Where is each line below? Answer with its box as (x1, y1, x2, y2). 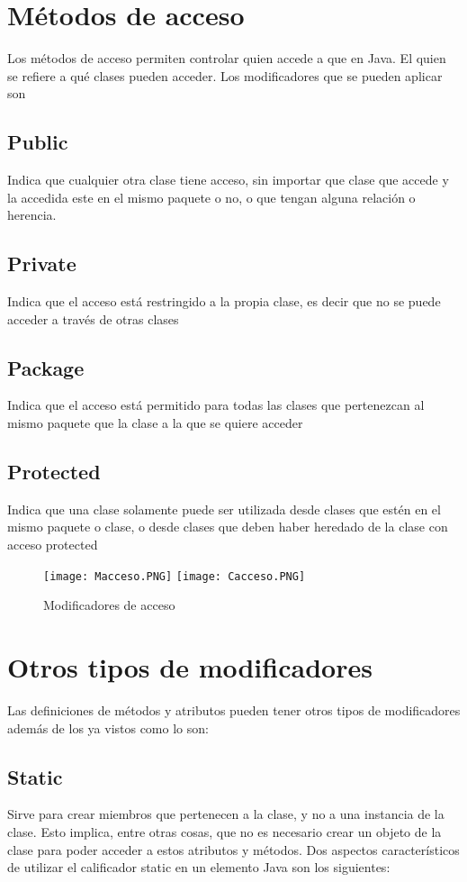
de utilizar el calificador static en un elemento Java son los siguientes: (7, 858, 391, 877)
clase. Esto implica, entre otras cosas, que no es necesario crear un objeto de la (7, 823, 442, 841)
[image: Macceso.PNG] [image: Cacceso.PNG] (43, 569, 306, 583)
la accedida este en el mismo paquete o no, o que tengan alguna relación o (7, 187, 416, 206)
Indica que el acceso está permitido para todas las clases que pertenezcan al (7, 396, 425, 414)
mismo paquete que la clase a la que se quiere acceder (7, 414, 303, 432)
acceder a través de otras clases (7, 309, 179, 328)
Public (7, 128, 68, 156)
